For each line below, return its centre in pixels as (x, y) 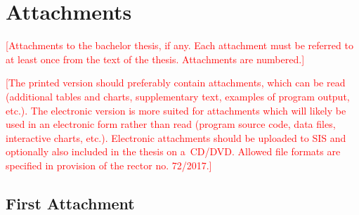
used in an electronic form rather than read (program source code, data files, (171, 124)
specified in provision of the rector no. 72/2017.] (109, 165)
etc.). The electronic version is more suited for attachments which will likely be (176, 110)
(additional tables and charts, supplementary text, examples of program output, (178, 96)
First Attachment (70, 203)
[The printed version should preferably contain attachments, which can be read (176, 83)
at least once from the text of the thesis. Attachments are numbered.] (155, 59)
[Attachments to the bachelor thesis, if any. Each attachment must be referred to (179, 45)
